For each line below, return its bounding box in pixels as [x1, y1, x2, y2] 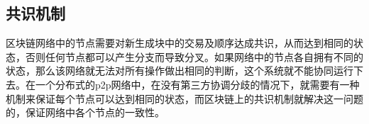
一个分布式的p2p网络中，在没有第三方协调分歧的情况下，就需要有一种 [35, 77, 360, 91]
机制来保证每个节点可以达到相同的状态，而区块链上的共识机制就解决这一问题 [6, 91, 363, 106]
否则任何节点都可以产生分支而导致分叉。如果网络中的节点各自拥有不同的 [25, 49, 363, 64]
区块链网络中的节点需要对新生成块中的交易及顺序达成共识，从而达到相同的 [6, 35, 353, 50]
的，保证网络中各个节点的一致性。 [6, 105, 165, 120]
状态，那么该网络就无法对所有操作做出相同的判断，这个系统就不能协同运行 [6, 63, 353, 78]
